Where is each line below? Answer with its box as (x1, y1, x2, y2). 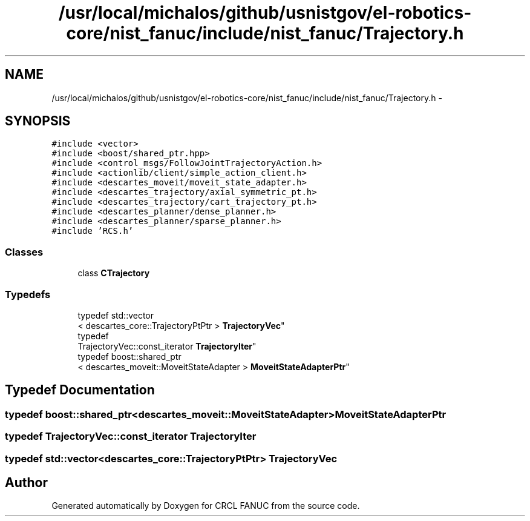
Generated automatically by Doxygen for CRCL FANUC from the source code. (51, 500, 360, 511)
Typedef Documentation (5, 382, 155, 398)
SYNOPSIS (5, 113, 71, 129)
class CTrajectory (77, 268, 150, 279)
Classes (5, 245, 44, 258)
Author (5, 474, 48, 490)
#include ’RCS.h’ (51, 226, 134, 236)
